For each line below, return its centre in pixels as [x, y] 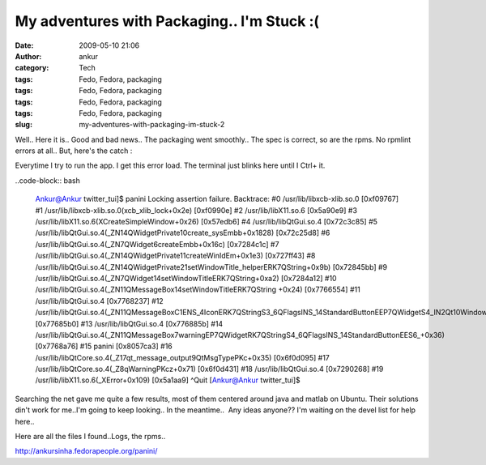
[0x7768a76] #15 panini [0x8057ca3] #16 [104, 346]
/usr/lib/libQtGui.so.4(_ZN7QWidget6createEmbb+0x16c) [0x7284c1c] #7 [157, 244]
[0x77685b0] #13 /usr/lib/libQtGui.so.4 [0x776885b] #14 [129, 323]
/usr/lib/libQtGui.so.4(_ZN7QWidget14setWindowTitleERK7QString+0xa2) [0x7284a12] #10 [186, 278]
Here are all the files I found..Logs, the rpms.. [90, 437]
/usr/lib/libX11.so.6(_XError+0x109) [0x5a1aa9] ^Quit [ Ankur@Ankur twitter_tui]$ [168, 380]
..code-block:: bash [47, 180]
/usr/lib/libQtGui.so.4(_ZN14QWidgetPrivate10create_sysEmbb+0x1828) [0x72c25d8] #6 [183, 233]
